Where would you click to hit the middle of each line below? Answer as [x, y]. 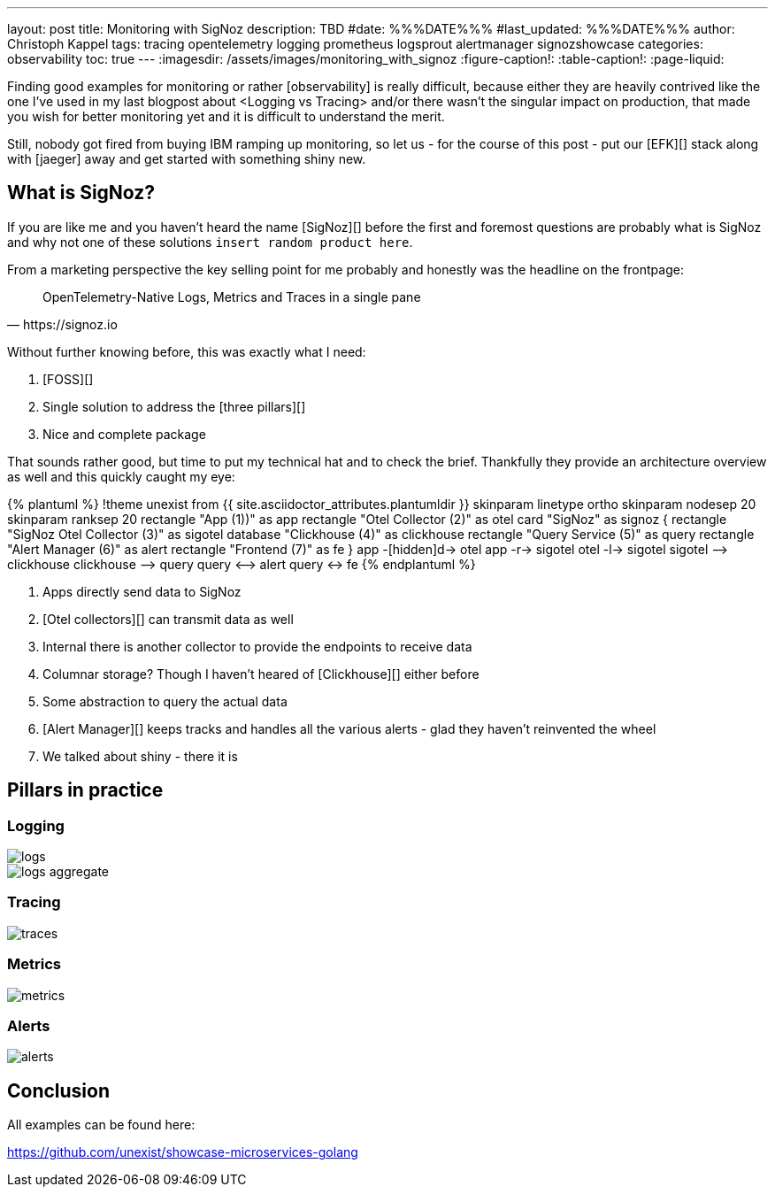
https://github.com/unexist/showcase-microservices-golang [183, 1152]
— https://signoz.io [62, 324]
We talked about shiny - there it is [140, 756]
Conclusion [59, 1090]
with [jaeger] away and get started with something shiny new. [187, 159]
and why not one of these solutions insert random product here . [210, 242]
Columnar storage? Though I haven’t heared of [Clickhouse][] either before [261, 674]
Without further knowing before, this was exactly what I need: [187, 351]
